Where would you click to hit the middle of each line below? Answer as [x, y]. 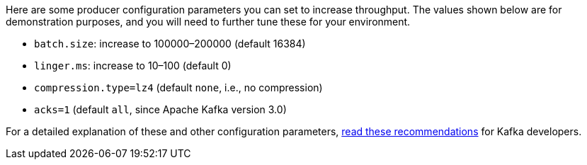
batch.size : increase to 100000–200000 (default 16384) [170, 44]
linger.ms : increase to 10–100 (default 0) [133, 66]
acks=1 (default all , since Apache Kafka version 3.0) [160, 109]
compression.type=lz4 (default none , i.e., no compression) [178, 87]
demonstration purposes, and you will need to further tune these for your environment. [208, 22]
